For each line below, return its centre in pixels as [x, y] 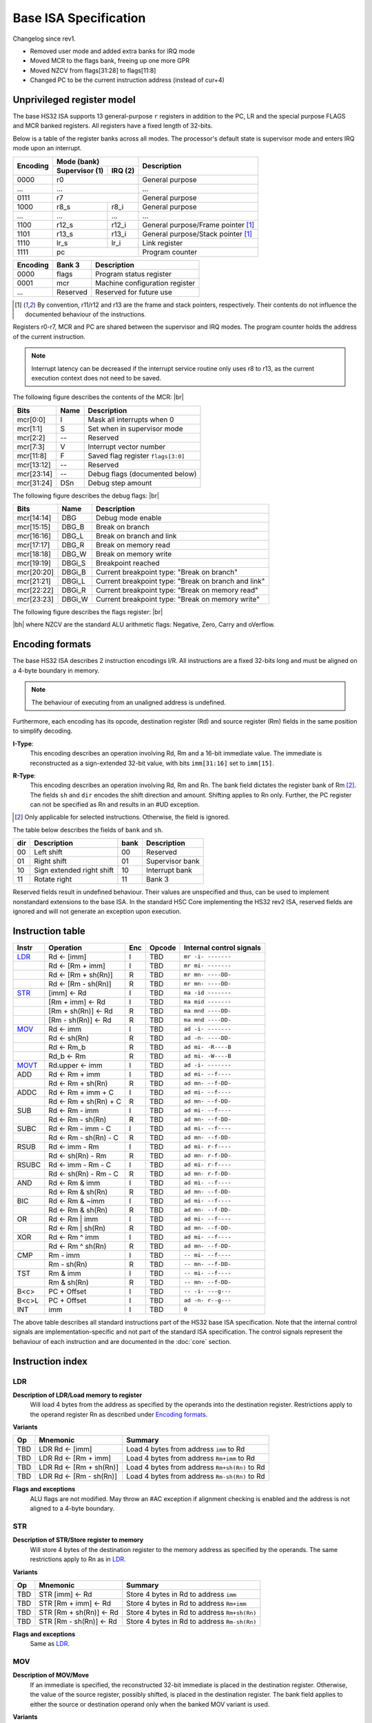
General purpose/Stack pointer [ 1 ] [197, 234]
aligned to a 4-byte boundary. [72, 1509]
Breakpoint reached [127, 563]
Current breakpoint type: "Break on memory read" [177, 591]
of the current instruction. [49, 336]
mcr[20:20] [35, 572]
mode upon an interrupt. [47, 148]
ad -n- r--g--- [207, 1300]
